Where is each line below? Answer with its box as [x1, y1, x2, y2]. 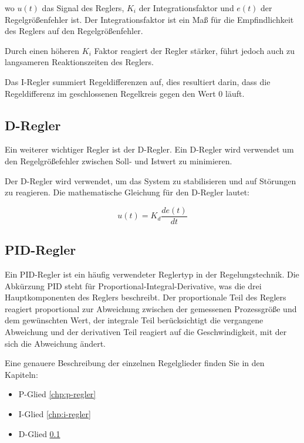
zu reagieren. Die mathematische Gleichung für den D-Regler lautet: [5, 186, 250, 198]
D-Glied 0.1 [18, 427, 60, 439]
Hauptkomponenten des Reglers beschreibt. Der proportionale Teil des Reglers [5, 291, 286, 303]
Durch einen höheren [5, 44, 80, 56]
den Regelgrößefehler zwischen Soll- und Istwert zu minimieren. [5, 154, 232, 167]
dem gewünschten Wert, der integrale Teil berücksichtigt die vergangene [5, 314, 264, 326]
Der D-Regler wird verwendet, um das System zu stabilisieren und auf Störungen [5, 174, 296, 187]
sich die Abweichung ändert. [5, 337, 106, 349]
